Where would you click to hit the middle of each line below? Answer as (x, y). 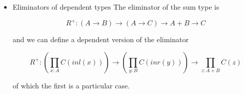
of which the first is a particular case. (71, 85)
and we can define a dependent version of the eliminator (100, 39)
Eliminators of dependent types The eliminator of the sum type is (116, 7)
